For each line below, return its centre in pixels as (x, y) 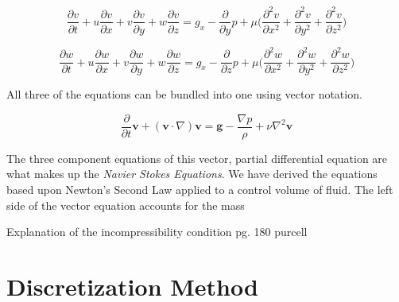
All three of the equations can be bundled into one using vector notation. (184, 94)
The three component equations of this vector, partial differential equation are (197, 158)
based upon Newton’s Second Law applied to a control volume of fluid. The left (200, 189)
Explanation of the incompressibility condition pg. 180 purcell (157, 232)
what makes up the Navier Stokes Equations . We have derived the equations (192, 174)
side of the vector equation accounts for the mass (126, 205)
